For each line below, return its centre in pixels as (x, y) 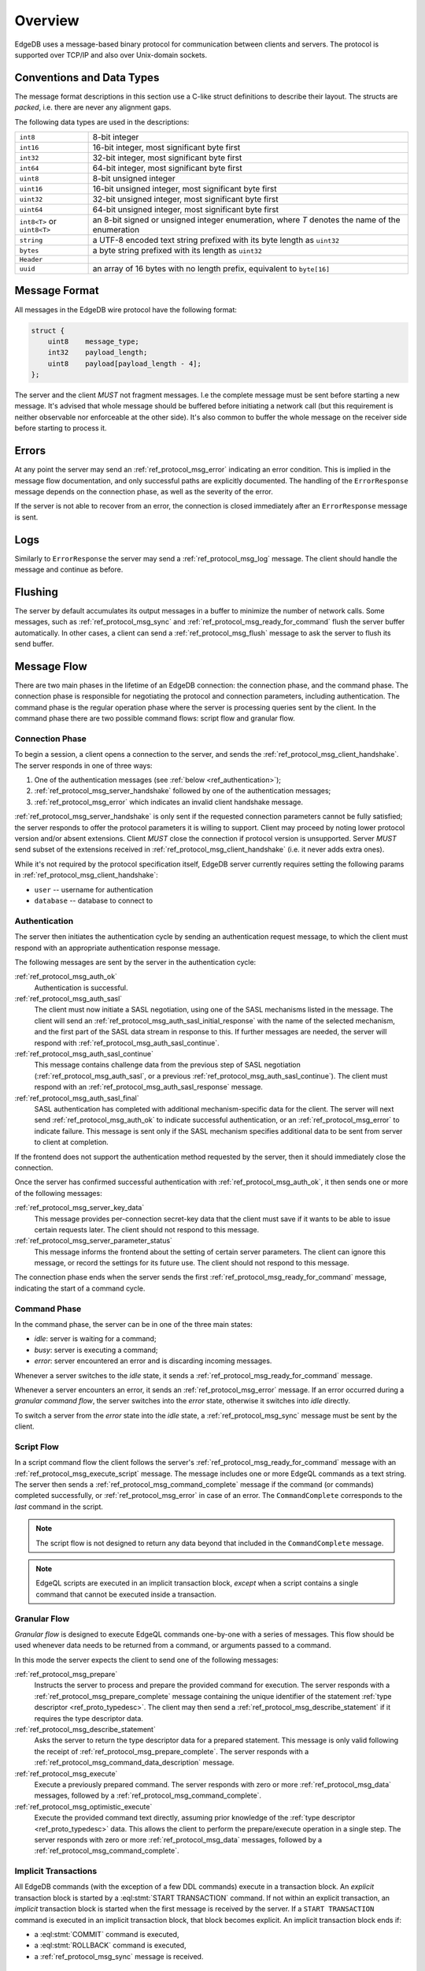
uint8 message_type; (93, 341)
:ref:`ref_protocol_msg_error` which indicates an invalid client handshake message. (168, 802)
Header (31, 260)
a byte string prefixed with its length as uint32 (177, 251)
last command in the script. (59, 1507)
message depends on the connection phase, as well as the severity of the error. (144, 491)
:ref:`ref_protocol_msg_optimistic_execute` (83, 1806)
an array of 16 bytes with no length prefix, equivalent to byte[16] (211, 269)
